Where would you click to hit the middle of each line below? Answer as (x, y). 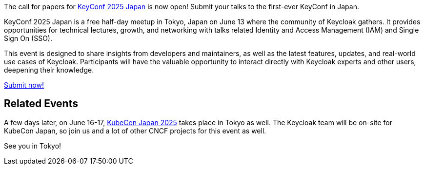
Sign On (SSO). (28, 38)
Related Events (41, 104)
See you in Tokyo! (33, 146)
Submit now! (24, 85)
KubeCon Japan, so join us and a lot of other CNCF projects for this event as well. (135, 131)
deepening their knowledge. (49, 70)
